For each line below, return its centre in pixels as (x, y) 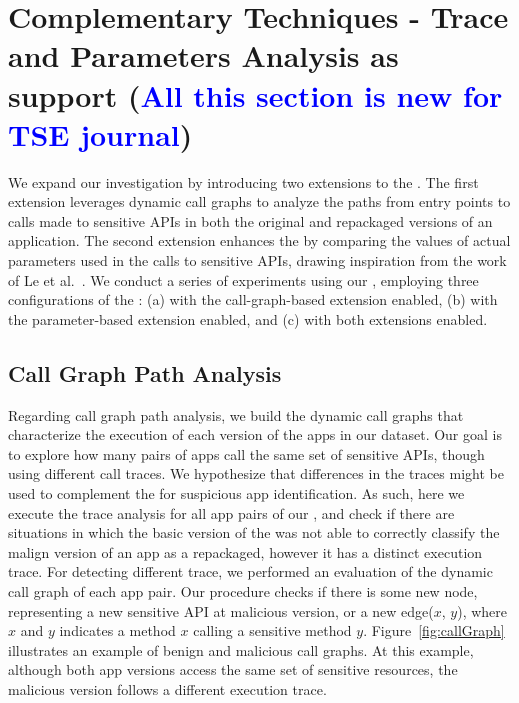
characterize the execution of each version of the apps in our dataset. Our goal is (255, 434)
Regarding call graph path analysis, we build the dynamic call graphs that (236, 414)
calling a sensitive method (272, 630)
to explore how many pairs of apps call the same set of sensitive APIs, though (246, 453)
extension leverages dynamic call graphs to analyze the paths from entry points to (259, 201)
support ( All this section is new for (255, 94)
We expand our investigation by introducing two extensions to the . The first (243, 181)
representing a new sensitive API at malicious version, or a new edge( (221, 610)
